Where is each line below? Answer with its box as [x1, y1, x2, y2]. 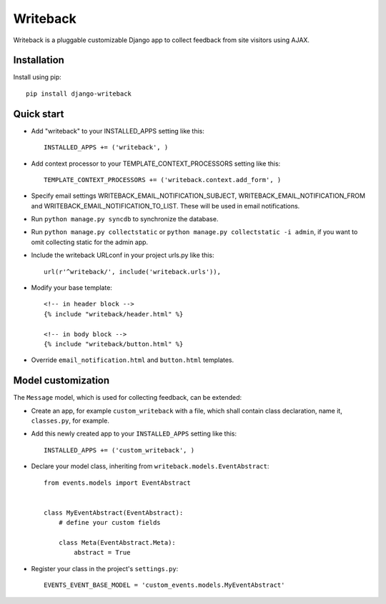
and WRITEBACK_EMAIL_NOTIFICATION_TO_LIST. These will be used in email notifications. [31, 201, 300, 210]
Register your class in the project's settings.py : [31, 564, 179, 573]
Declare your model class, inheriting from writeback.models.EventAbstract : [31, 462, 269, 470]
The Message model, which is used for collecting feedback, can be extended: [13, 393, 242, 402]
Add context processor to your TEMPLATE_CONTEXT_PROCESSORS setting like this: [31, 159, 281, 168]
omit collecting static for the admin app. [31, 238, 149, 246]
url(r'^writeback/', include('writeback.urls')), [44, 268, 222, 276]
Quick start [13, 108, 64, 120]
